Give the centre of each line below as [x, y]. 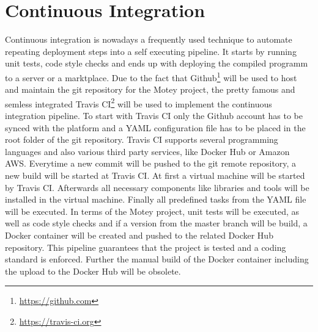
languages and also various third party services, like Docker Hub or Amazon [147, 151]
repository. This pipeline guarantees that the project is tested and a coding [146, 247]
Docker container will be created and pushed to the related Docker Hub [139, 235]
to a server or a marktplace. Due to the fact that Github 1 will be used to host [151, 76]
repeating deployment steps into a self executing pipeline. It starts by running [151, 51]
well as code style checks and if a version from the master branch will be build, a [156, 223]
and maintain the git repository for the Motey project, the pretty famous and [150, 89]
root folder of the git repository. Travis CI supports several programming [142, 139]
